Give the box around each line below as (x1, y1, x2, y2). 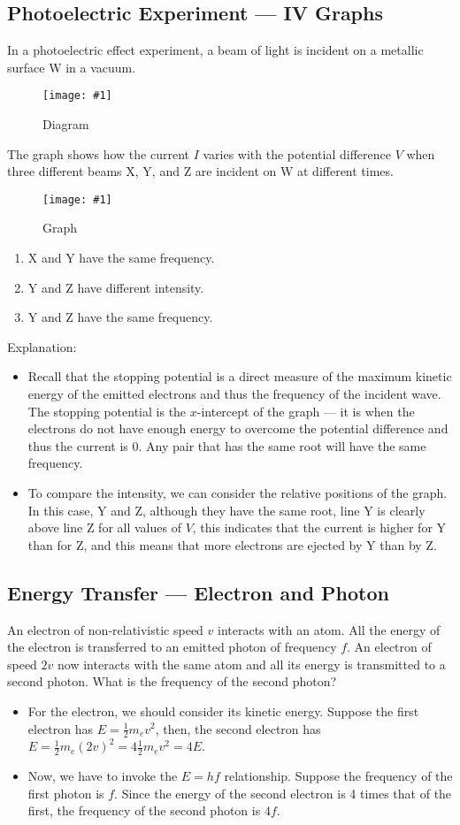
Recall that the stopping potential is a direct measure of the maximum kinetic (27, 367, 452, 386)
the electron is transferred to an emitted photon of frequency (7, 638, 337, 656)
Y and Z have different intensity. (27, 278, 204, 296)
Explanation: (7, 337, 77, 355)
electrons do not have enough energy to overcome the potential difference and (27, 419, 448, 438)
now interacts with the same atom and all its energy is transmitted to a (57, 654, 446, 673)
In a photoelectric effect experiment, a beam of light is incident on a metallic (7, 41, 424, 59)
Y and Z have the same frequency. (27, 308, 213, 326)
